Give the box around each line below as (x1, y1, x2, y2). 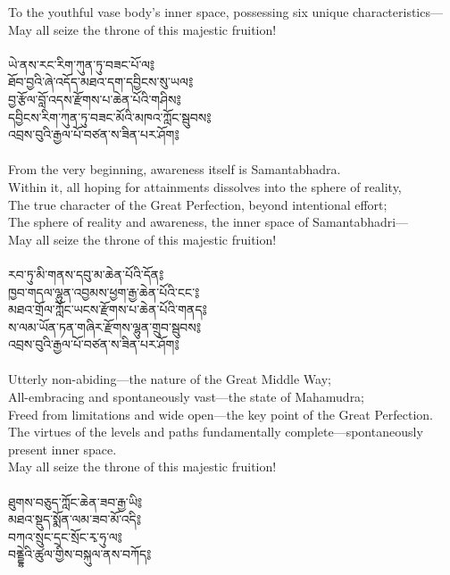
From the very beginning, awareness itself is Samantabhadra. (8, 160, 341, 179)
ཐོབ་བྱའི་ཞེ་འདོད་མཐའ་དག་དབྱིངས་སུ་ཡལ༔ (8, 72, 194, 91)
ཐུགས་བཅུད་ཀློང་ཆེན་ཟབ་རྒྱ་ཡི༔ (8, 492, 143, 511)
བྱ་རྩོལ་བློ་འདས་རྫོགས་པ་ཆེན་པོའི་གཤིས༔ (8, 89, 181, 108)
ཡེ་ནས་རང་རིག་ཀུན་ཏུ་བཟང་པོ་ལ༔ (8, 54, 155, 73)
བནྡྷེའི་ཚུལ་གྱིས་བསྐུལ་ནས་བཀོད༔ (8, 545, 152, 563)
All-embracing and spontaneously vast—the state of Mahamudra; (8, 387, 365, 406)
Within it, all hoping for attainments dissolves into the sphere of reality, (8, 177, 402, 196)
